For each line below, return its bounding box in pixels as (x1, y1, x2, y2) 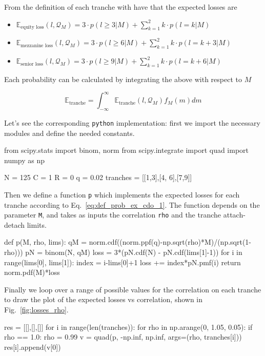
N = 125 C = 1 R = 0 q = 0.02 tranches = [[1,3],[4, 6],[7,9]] (4, 172, 192, 183)
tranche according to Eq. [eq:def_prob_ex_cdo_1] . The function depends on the (4, 199, 260, 210)
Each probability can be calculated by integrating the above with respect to (4, 73, 242, 84)
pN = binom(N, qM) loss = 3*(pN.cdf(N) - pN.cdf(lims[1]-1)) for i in (25, 247, 242, 257)
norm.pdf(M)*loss (4, 267, 60, 278)
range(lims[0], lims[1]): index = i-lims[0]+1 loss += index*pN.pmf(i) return (4, 256, 241, 267)
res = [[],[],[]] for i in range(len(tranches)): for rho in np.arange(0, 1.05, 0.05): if (4, 321, 253, 332)
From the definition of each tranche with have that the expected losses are (4, 2, 237, 12)
